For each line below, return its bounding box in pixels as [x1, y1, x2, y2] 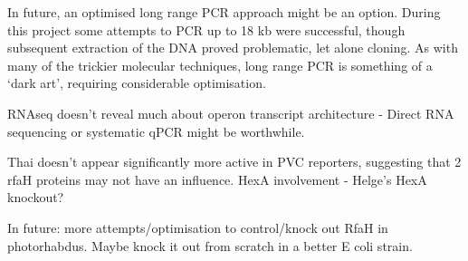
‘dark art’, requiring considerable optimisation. [7, 73, 266, 92]
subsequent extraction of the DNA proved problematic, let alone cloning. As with [7, 38, 458, 57]
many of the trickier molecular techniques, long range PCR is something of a [7, 55, 433, 74]
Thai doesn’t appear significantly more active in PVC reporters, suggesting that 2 [7, 152, 462, 171]
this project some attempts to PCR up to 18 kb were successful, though [7, 20, 406, 39]
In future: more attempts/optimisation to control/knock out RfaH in [7, 217, 388, 237]
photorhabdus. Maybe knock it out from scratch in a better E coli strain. [7, 236, 413, 255]
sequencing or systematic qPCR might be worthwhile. [7, 121, 305, 140]
